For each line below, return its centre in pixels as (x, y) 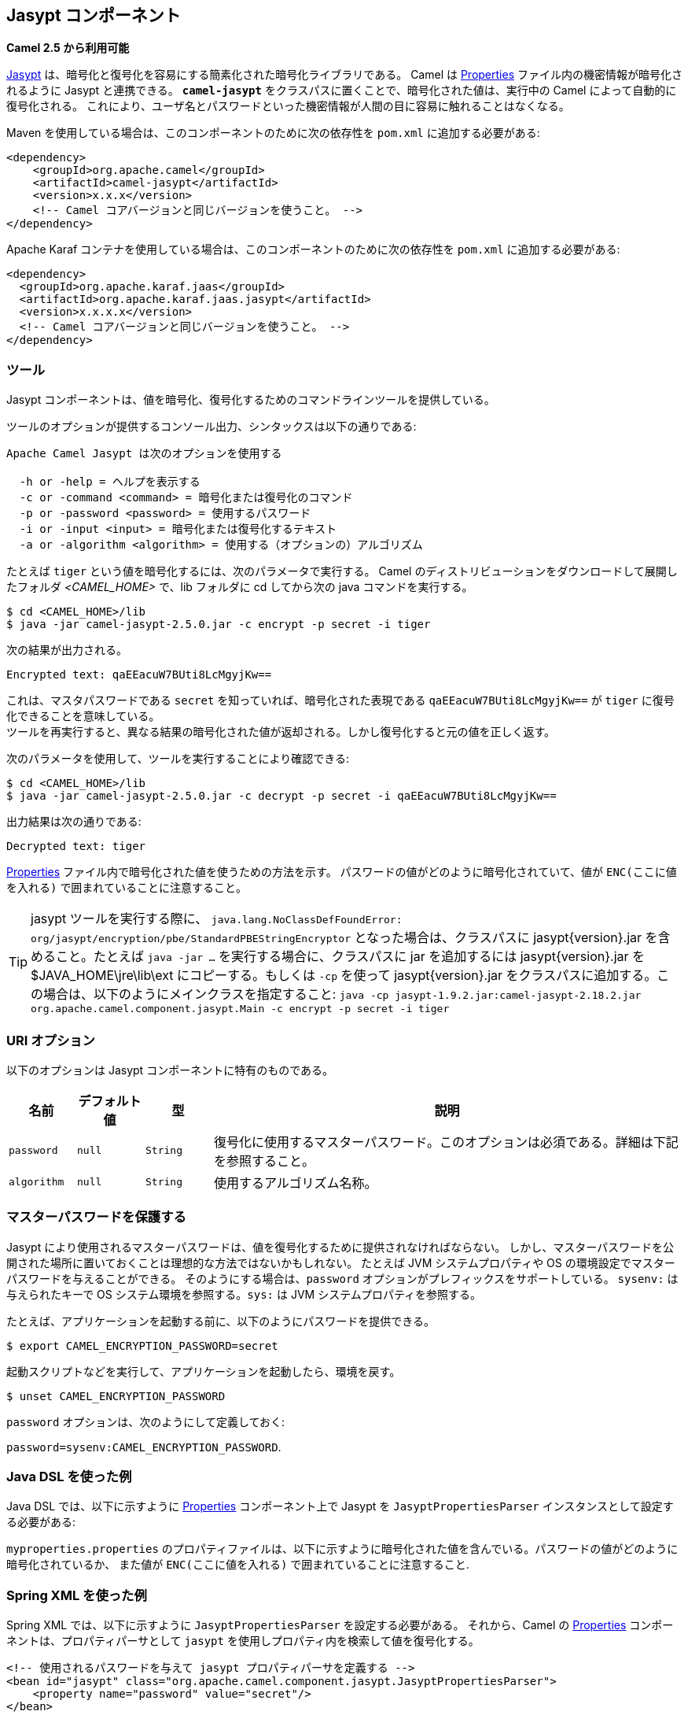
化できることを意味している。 (83, 716)
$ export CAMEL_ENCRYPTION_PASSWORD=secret (142, 1345)
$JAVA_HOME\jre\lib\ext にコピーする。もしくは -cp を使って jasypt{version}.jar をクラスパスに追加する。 (344, 976)
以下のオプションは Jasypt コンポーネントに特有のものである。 (170, 1070)
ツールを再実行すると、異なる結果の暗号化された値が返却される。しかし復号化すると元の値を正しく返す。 (281, 732)
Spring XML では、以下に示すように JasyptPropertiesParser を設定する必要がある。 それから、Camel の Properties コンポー (340, 1625)
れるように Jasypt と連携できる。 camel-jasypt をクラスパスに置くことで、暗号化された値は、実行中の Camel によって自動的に (342, 91)
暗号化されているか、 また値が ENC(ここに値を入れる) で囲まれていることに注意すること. (238, 1565)
